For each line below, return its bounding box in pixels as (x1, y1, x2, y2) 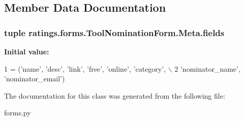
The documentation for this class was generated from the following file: (4, 90, 225, 101)
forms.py (4, 107, 31, 118)
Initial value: (4, 46, 49, 56)
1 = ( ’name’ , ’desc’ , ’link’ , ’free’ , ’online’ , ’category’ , (4, 63, 166, 74)
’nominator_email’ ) (4, 73, 65, 84)
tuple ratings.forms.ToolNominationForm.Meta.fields (4, 26, 225, 39)
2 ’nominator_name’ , (174, 63, 240, 74)
